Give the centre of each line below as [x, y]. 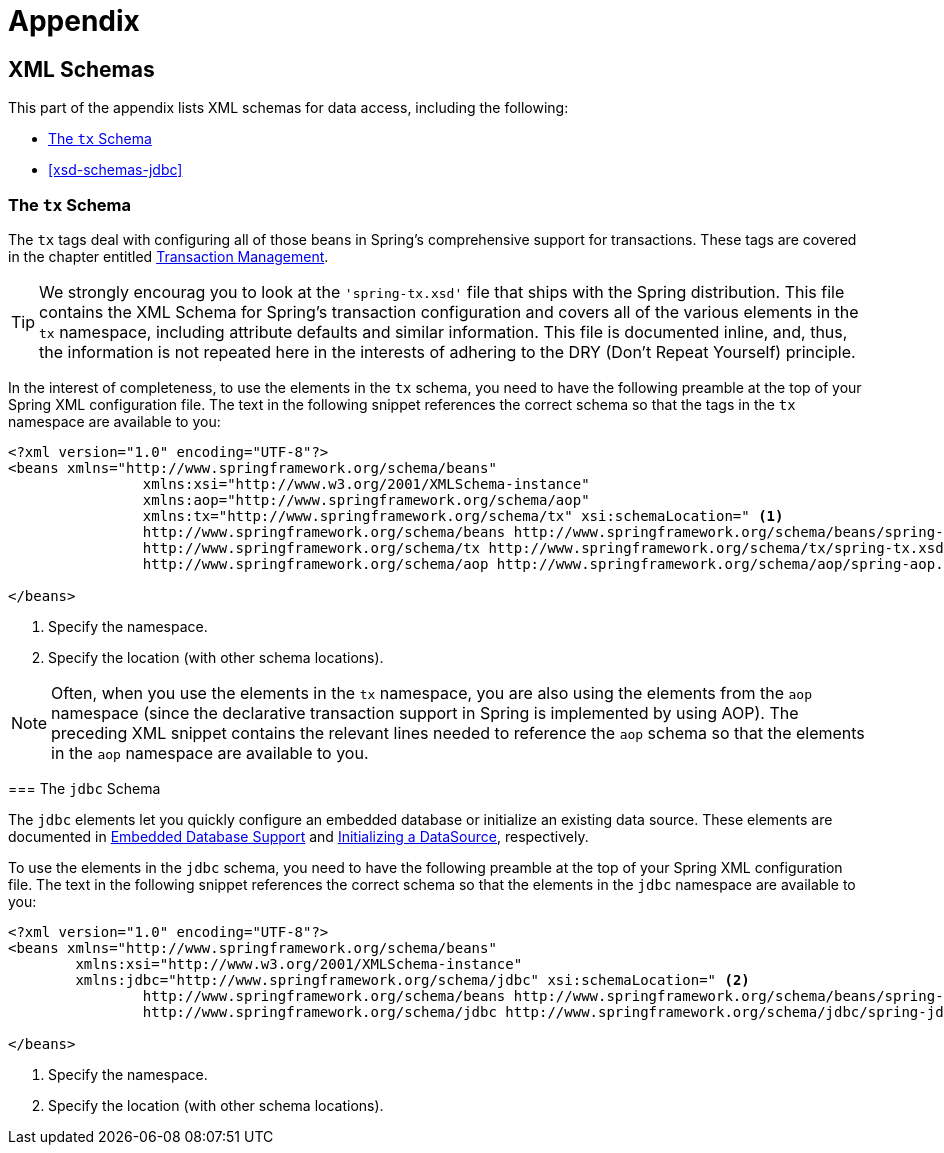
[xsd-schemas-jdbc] [115, 170]
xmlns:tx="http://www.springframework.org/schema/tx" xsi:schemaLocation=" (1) [463, 515]
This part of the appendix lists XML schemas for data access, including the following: [288, 108]
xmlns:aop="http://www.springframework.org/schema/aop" [366, 499]
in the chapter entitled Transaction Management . [168, 256]
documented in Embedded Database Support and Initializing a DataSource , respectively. [298, 836]
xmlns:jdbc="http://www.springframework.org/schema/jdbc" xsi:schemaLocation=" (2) [412, 979]
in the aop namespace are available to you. [210, 752]
